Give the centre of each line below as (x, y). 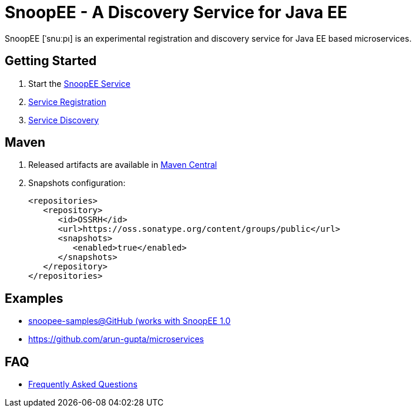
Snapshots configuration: (77, 183)
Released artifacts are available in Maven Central (123, 165)
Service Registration (67, 102)
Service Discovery (64, 120)
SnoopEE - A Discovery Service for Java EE (176, 12)
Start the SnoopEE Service (79, 83)
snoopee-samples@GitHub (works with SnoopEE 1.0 (130, 321)
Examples (34, 298)
